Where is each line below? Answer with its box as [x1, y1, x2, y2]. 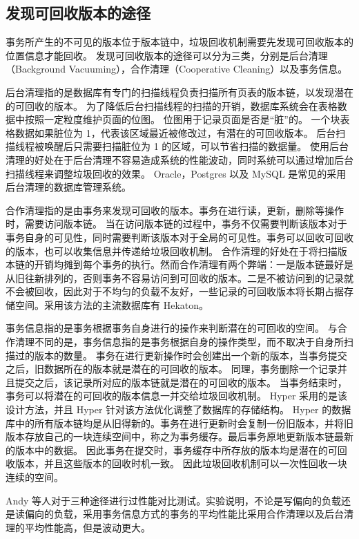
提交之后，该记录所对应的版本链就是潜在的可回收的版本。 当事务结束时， [14, 375, 347, 389]
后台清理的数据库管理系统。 [6, 180, 131, 194]
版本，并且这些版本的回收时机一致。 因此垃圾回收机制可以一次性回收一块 [14, 456, 347, 471]
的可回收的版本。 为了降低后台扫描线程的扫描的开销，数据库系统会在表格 [6, 98, 338, 113]
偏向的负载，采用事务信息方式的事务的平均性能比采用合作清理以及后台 [24, 507, 344, 521]
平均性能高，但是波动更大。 [24, 520, 151, 534]
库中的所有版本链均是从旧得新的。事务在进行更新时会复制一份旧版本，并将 [6, 415, 344, 430]
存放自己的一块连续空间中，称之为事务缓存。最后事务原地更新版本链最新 [24, 429, 353, 444]
